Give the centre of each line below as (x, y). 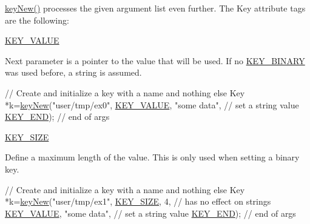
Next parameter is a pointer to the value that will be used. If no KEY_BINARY (155, 60)
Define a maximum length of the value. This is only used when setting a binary (152, 157)
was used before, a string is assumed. (73, 72)
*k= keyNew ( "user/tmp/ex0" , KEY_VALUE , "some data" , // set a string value (152, 104)
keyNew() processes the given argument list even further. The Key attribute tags (155, 8)
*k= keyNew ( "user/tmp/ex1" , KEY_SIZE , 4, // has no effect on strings (138, 201)
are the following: (37, 20)
